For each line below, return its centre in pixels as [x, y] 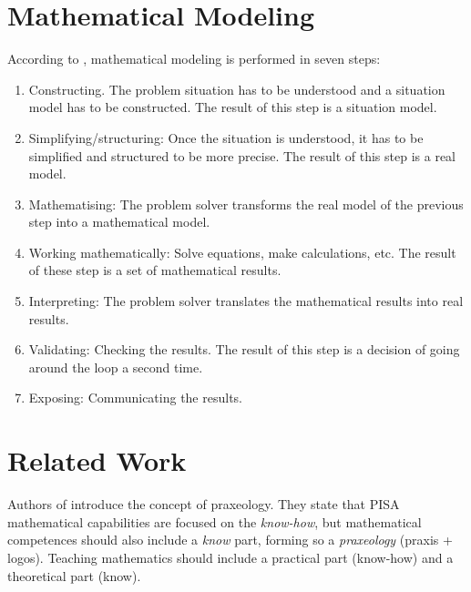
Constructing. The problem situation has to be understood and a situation [237, 89]
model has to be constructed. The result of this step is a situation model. [233, 107]
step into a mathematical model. [119, 222]
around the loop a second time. [116, 367]
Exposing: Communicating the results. [136, 398]
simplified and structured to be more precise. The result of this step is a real [242, 155]
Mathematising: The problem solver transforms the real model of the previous [246, 204]
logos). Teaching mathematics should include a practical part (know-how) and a [230, 557]
